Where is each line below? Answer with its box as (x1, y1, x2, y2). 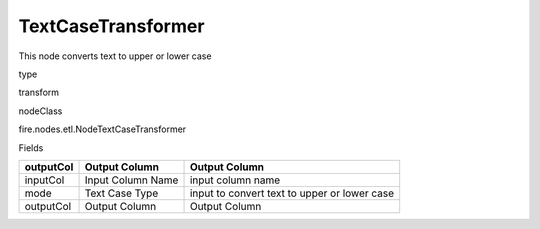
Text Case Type (84, 186, 159, 200)
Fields (18, 141, 44, 154)
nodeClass (18, 105, 63, 117)
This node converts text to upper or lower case (18, 50, 212, 62)
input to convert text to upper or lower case (189, 186, 395, 200)
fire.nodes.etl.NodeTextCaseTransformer (18, 123, 187, 135)
